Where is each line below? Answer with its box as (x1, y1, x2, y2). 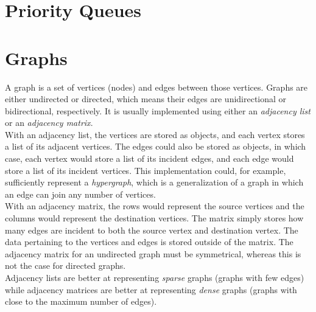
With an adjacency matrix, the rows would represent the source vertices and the (5, 199, 304, 212)
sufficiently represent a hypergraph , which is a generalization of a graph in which (5, 176, 304, 189)
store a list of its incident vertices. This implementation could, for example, (5, 164, 286, 176)
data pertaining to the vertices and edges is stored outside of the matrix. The (5, 235, 293, 248)
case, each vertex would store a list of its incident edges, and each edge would (5, 152, 294, 165)
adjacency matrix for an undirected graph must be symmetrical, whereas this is (5, 247, 301, 260)
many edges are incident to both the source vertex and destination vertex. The (5, 223, 298, 236)
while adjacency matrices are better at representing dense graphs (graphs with (5, 283, 297, 296)
